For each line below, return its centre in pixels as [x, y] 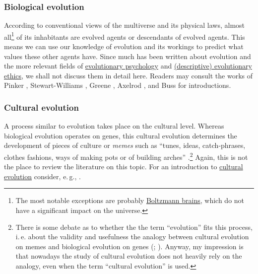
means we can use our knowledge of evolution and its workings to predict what [124, 46]
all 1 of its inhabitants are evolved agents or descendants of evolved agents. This [125, 36]
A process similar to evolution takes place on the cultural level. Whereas [114, 126]
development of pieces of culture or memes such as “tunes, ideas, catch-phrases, [125, 145]
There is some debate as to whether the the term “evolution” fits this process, [134, 227]
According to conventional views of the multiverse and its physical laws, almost [125, 25]
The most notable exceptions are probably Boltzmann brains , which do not [130, 200]
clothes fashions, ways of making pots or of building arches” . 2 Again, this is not [126, 156]
